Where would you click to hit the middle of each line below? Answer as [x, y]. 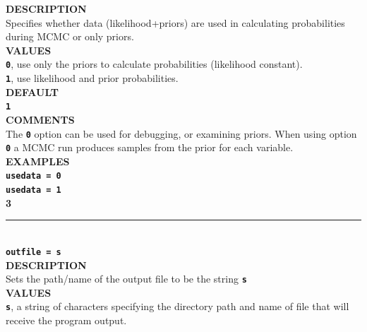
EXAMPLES [38, 161]
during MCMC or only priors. [70, 36]
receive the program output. [66, 320]
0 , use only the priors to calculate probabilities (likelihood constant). [154, 64]
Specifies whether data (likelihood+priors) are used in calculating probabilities [175, 22]
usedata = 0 [34, 176]
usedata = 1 [34, 190]
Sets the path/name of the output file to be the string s [126, 279]
